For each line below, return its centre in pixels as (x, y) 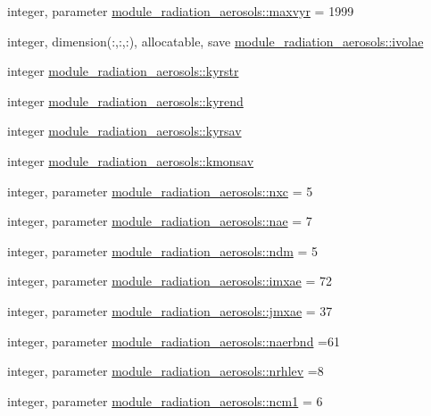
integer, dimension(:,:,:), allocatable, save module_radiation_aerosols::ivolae (215, 41)
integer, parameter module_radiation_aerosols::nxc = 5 (160, 191)
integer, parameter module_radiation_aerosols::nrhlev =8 (166, 371)
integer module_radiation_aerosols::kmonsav (131, 160)
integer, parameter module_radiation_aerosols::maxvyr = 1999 (181, 11)
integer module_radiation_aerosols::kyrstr (123, 71)
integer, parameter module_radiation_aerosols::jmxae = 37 (170, 310)
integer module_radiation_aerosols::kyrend (125, 100)
